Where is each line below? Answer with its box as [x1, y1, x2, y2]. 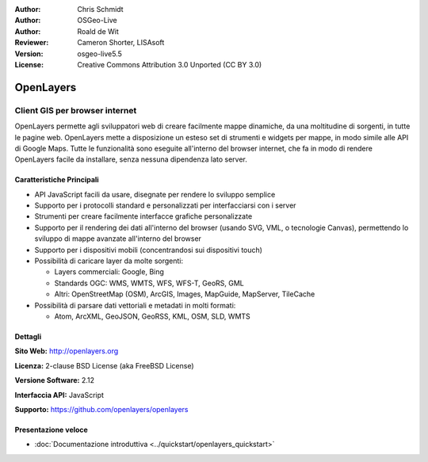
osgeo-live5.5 [77, 48, 122, 59]
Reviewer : [14, 38, 49, 48]
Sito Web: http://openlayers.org [14, 346, 119, 356]
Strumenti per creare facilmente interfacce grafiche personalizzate [34, 212, 253, 221]
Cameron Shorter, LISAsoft [77, 38, 165, 48]
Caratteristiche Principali [14, 175, 99, 185]
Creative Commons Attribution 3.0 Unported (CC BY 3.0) [77, 59, 262, 69]
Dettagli [14, 331, 42, 341]
